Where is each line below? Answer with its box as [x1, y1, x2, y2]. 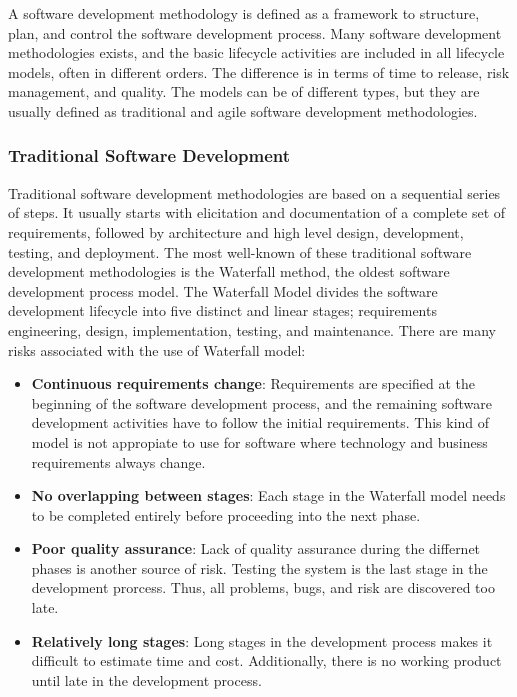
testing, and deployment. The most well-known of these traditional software [8, 241, 472, 262]
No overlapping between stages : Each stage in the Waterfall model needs [31, 485, 506, 506]
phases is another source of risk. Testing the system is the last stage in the [31, 557, 488, 578]
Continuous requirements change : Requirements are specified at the [31, 373, 476, 394]
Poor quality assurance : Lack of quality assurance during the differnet [31, 538, 481, 559]
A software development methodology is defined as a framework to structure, [8, 3, 480, 23]
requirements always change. [31, 451, 206, 472]
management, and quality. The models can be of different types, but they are [8, 81, 480, 102]
